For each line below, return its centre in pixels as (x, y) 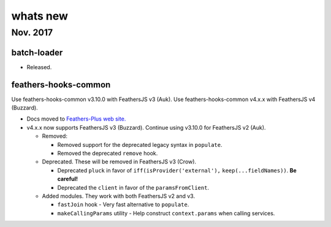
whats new (40, 16)
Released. (39, 67)
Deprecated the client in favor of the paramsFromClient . (133, 187)
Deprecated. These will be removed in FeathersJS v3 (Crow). (119, 162)
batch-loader (37, 52)
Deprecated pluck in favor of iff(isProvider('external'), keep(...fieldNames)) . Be (177, 170)
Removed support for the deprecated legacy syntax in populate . (140, 144)
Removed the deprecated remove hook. (108, 153)
